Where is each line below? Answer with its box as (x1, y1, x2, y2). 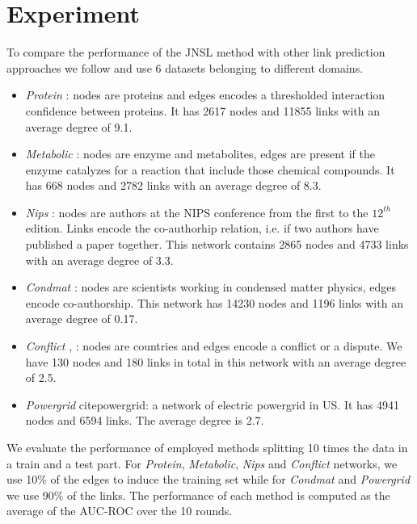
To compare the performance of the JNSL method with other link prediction (6, 44, 385, 61)
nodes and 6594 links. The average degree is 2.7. (25, 412, 264, 429)
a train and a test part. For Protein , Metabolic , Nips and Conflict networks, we (6, 455, 398, 472)
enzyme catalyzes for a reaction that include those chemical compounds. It (25, 161, 395, 178)
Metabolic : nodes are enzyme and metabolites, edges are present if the (25, 145, 375, 162)
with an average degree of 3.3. (25, 251, 174, 268)
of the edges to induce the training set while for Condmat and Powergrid (50, 471, 411, 488)
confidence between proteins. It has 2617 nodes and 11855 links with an (25, 102, 381, 119)
